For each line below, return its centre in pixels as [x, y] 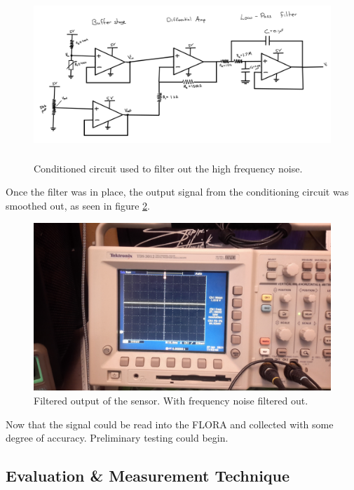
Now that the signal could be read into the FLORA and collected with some [170, 424]
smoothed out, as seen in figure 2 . [78, 205]
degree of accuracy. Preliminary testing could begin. [117, 438]
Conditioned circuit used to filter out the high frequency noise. [168, 168]
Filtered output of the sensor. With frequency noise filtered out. [171, 400]
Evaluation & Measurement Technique [148, 476]
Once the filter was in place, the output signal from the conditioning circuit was [177, 192]
